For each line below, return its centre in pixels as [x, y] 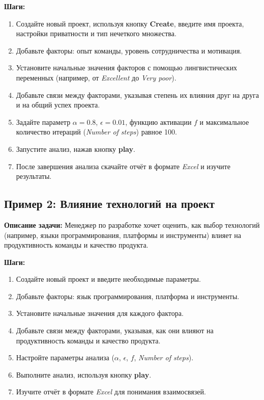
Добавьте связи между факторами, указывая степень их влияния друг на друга [137, 95]
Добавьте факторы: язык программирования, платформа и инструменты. [128, 296]
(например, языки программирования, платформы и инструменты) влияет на [123, 235]
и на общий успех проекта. [58, 105]
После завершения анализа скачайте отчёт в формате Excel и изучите [123, 166]
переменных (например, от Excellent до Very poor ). [96, 77]
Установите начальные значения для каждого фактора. [100, 313]
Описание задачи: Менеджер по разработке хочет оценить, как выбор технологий [132, 224]
